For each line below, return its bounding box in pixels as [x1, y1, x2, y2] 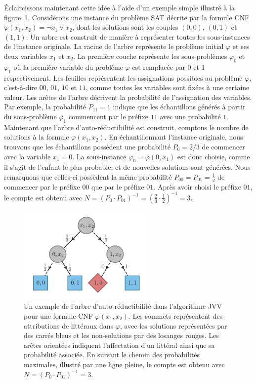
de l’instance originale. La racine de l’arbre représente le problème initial [4, 41, 224, 51]
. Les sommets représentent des [128, 311, 223, 321]
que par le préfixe [91, 181, 144, 191]
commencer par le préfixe [4, 181, 80, 191]
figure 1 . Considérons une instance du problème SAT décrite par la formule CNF [4, 12, 250, 22]
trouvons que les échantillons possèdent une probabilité [4, 141, 171, 151]
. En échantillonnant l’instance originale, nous [104, 132, 243, 142]
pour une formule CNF [24, 311, 93, 321]
